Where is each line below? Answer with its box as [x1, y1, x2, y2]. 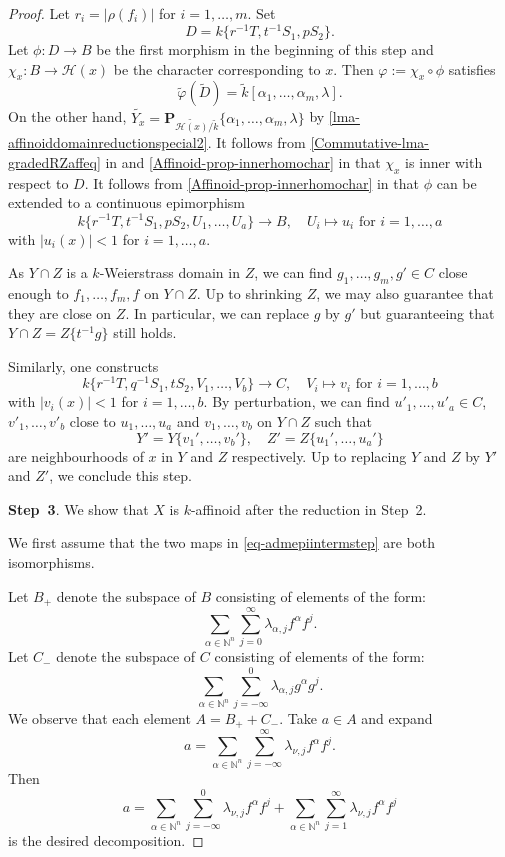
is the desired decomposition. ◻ [8, 830, 204, 851]
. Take [279, 707, 317, 728]
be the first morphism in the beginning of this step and [96, 39, 434, 60]
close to [69, 410, 116, 431]
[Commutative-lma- [310, 132, 430, 153]
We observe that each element [8, 707, 191, 728]
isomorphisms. [8, 551, 95, 572]
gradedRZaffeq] [8, 152, 101, 173]
